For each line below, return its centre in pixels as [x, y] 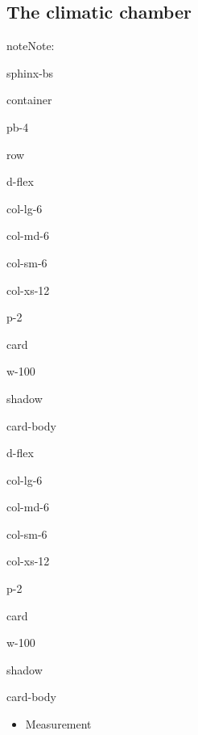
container [29, 100]
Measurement [58, 724]
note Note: [31, 46]
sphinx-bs [30, 72]
